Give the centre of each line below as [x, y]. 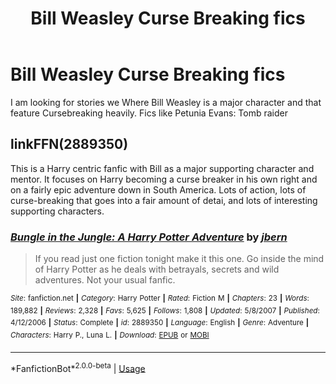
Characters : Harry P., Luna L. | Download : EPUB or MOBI [110, 335]
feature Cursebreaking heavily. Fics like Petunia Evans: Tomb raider [149, 113]
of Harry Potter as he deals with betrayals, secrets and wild [157, 269]
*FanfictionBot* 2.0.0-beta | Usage [78, 367]
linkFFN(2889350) [69, 144]
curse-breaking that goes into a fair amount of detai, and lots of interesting [164, 200]
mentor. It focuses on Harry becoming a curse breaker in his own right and [164, 179]
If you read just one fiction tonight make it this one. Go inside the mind [179, 259]
